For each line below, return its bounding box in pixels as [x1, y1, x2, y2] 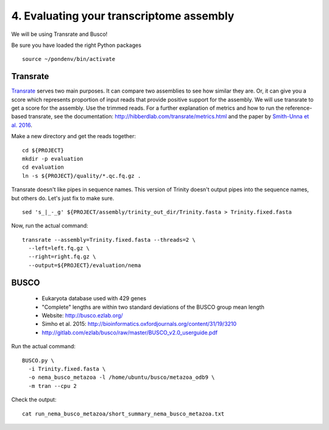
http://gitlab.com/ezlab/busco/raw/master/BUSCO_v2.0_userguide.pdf [41, 329, 218, 336]
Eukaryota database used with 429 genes [41, 295, 146, 302]
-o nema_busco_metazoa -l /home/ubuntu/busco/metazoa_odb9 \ [28, 374, 215, 381]
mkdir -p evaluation [22, 155, 83, 162]
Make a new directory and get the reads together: [11, 133, 136, 140]
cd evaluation [22, 164, 64, 171]
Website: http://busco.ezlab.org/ [41, 312, 123, 319]
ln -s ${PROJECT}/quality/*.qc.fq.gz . [22, 172, 141, 179]
